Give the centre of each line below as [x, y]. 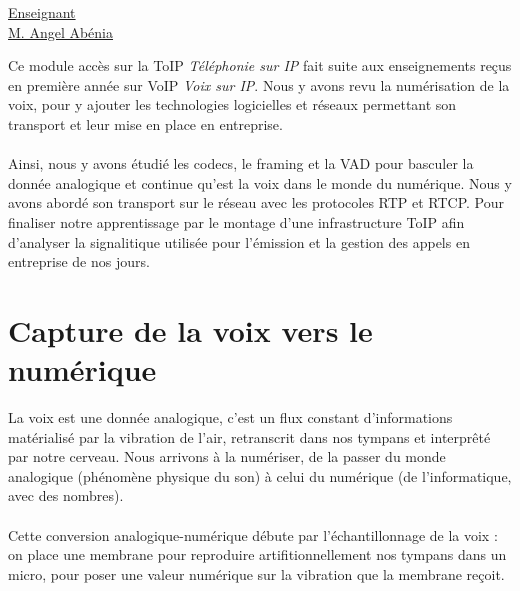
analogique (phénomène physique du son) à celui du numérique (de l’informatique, [260, 475]
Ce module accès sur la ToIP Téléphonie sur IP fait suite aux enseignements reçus [260, 65]
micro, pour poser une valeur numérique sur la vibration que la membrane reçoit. [256, 573]
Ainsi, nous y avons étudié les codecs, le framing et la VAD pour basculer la [241, 163]
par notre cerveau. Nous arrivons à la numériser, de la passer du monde [227, 456]
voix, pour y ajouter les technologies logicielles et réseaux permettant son [232, 104]
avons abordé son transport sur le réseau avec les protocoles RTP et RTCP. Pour [256, 202]
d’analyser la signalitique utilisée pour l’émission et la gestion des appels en [239, 241]
